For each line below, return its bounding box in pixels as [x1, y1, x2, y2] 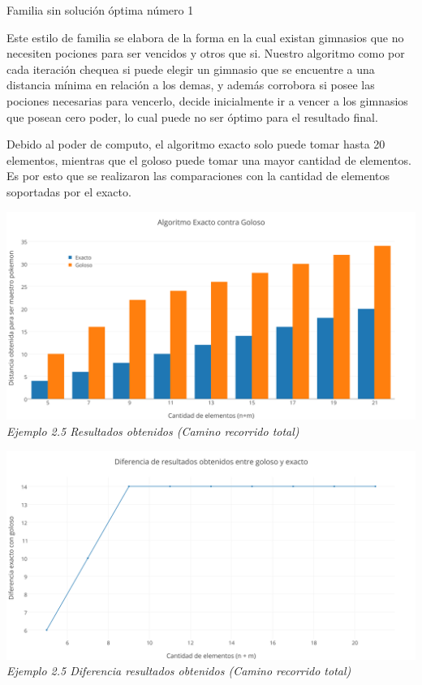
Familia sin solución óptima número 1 [6, 2, 194, 18]
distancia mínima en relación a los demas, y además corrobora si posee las [6, 76, 375, 93]
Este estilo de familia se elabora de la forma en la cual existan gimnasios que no [6, 28, 404, 45]
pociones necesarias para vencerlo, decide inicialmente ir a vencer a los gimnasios [6, 92, 408, 109]
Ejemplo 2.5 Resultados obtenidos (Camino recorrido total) [6, 423, 299, 440]
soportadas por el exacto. [6, 183, 131, 200]
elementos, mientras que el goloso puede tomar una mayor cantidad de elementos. [6, 151, 411, 168]
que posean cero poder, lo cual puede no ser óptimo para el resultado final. [6, 108, 378, 125]
